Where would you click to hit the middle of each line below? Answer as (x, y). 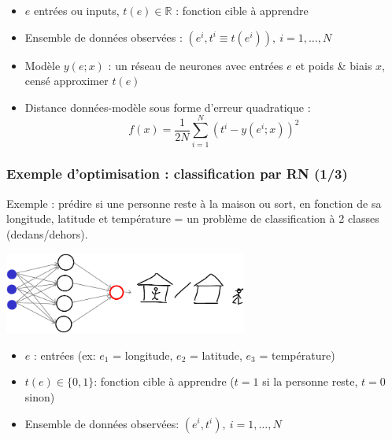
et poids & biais (334, 65)
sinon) (40, 396)
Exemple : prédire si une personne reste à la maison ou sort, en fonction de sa (194, 203)
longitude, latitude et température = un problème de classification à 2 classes (193, 218)
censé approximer (67, 81)
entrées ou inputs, (76, 10)
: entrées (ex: (65, 355)
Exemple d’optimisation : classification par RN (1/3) (177, 174)
